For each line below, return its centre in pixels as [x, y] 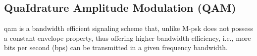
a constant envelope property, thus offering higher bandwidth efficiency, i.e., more [128, 38]
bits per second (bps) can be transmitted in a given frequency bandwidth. [116, 47]
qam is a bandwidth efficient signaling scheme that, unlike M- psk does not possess [128, 28]
